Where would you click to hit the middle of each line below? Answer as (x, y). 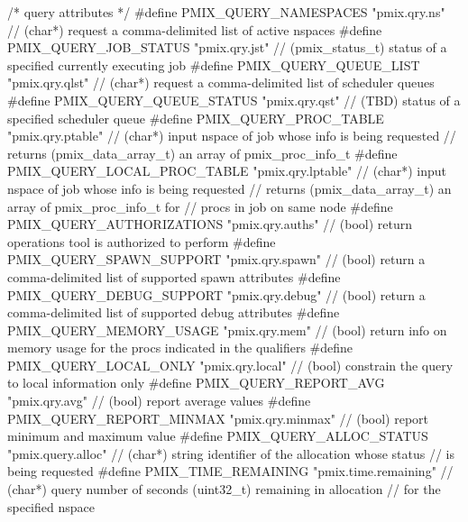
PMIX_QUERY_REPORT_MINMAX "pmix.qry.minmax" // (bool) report (218, 418)
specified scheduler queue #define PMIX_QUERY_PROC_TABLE (196, 118)
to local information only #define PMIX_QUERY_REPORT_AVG (196, 383)
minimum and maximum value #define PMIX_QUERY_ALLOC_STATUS (218, 436)
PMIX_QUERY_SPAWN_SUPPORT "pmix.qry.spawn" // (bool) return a (216, 259)
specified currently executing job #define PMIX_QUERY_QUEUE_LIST (214, 64)
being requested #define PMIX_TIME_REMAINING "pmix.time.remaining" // (230, 471)
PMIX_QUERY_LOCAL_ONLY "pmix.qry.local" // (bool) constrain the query (230, 365)
